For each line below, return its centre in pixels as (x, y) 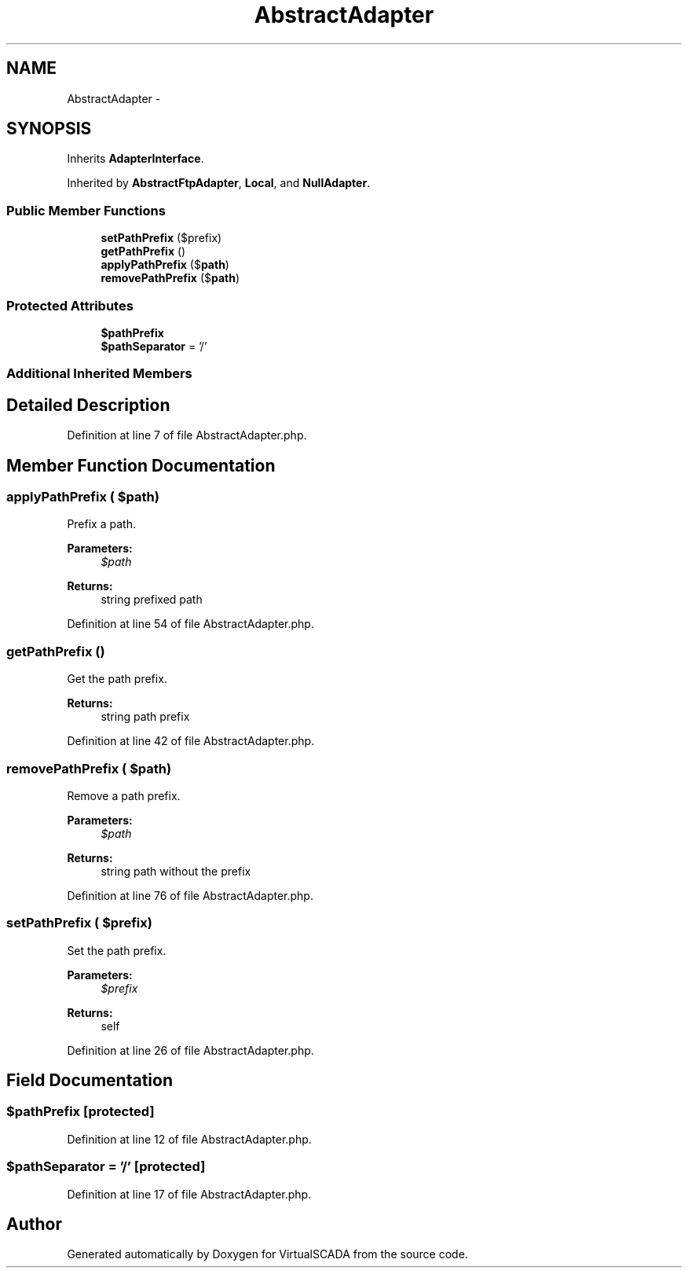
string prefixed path (152, 600)
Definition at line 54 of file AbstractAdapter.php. (190, 624)
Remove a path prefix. (124, 795)
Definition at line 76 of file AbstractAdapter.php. (190, 895)
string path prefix (145, 717)
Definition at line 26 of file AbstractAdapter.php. (190, 1050)
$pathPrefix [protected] (81, 1112)
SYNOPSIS (49, 129)
